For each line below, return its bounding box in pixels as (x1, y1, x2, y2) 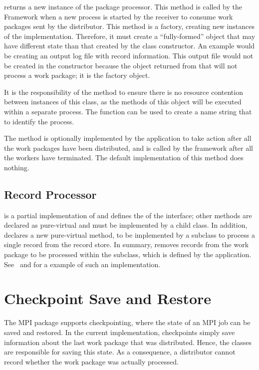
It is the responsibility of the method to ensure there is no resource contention (4, 86, 243, 97)
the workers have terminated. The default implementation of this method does (4, 152, 244, 163)
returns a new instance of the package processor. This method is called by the (4, 1, 242, 11)
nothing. (4, 162, 29, 172)
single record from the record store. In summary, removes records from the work (4, 239, 249, 250)
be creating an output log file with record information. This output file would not (4, 50, 254, 60)
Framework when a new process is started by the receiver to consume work (4, 11, 233, 21)
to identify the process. (4, 116, 74, 126)
